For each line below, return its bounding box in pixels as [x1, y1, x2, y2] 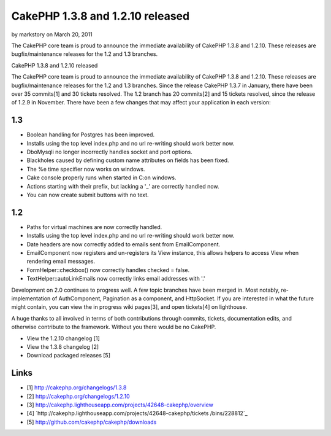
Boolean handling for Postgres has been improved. [26, 131, 155, 138]
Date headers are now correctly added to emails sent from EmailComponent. [26, 240, 221, 248]
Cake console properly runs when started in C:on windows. [26, 174, 177, 181]
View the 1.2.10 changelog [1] [26, 335, 101, 342]
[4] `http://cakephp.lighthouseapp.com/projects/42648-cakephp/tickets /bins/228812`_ [26, 410, 248, 417]
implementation [11, 295, 51, 302]
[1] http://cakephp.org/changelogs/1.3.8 [26, 384, 127, 391]
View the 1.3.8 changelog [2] [26, 343, 99, 350]
